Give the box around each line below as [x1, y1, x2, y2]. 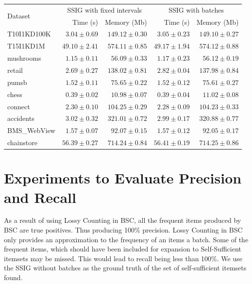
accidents [7, 113, 34, 123]
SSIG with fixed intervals [67, 4, 142, 15]
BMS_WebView [7, 125, 55, 135]
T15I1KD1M [7, 41, 45, 51]
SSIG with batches [168, 4, 224, 15]
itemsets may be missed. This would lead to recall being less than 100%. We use [4, 253, 242, 263]
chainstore [7, 137, 37, 148]
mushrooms [7, 53, 41, 63]
